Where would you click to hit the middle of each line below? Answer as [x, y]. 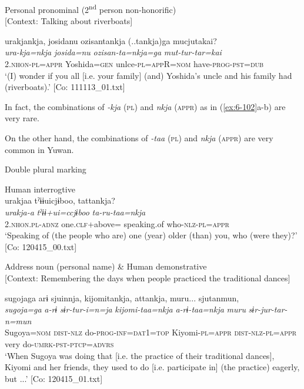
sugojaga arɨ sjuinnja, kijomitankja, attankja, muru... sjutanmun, [122, 297]
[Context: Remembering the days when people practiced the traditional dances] [148, 277]
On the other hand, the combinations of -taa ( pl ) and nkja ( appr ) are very [139, 138]
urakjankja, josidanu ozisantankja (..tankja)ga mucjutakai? [111, 40]
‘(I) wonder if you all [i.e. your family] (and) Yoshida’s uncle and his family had [148, 75]
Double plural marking [46, 169]
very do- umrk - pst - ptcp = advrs [59, 343]
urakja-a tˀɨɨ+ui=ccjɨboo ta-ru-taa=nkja [75, 212]
